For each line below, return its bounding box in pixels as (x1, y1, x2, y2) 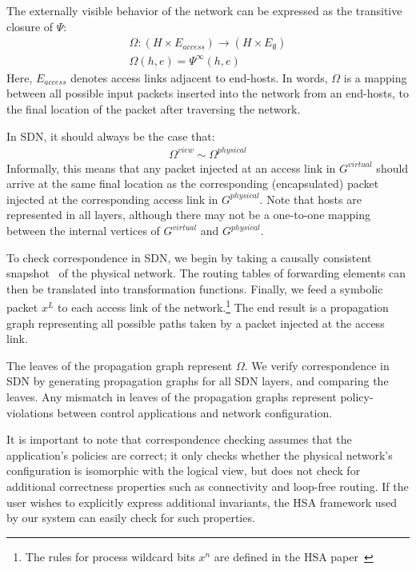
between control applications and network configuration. (57, 404, 333, 421)
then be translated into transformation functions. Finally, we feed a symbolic (6, 280, 383, 297)
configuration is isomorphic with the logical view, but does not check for (6, 462, 361, 479)
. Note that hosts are (259, 190, 362, 207)
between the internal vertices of (6, 222, 160, 239)
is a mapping (343, 69, 407, 86)
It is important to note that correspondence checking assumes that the (6, 431, 352, 448)
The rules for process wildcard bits (25, 548, 195, 564)
